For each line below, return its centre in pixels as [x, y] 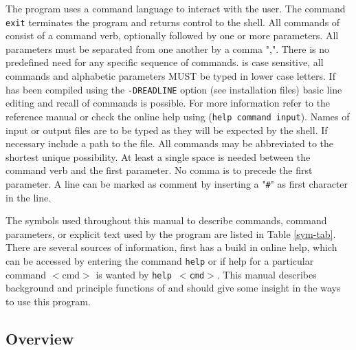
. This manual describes [267, 274]
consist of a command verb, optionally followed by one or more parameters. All [172, 35]
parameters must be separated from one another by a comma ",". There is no [168, 48]
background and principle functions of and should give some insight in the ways [173, 288]
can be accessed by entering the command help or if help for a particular [160, 260]
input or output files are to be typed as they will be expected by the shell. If [167, 130]
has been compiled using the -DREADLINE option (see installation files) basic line [174, 89]
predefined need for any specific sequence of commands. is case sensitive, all [165, 62]
